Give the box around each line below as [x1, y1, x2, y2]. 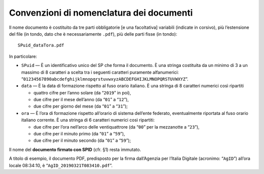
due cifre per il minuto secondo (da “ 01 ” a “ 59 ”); [33, 137, 132, 144]
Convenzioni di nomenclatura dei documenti [9, 7, 193, 18]
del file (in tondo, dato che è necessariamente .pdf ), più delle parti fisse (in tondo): [9, 31, 177, 37]
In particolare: [9, 53, 37, 59]
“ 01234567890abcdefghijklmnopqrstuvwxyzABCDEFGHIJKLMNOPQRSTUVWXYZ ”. [21, 76, 188, 82]
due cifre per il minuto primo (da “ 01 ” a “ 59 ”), [33, 131, 125, 137]
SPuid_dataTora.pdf [18, 43, 65, 48]
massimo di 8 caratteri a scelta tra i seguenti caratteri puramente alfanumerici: [21, 69, 179, 75]
